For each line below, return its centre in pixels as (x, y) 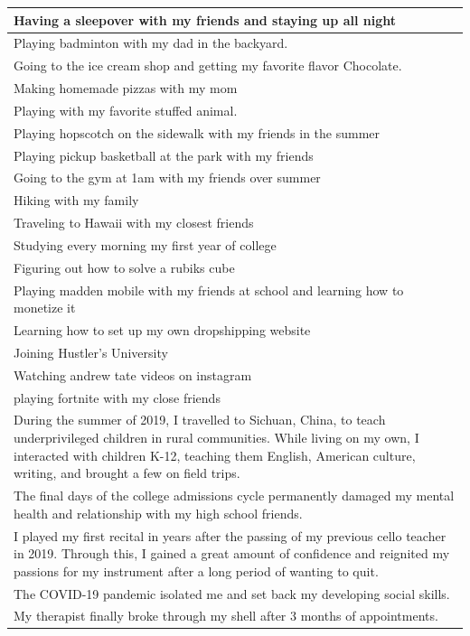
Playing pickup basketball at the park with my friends (164, 155)
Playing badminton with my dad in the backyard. (151, 43)
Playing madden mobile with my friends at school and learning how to (209, 290)
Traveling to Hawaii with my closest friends (134, 223)
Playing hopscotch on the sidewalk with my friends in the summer (197, 132)
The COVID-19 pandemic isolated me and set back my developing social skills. (232, 593)
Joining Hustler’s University (91, 352)
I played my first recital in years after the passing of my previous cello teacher (230, 535)
